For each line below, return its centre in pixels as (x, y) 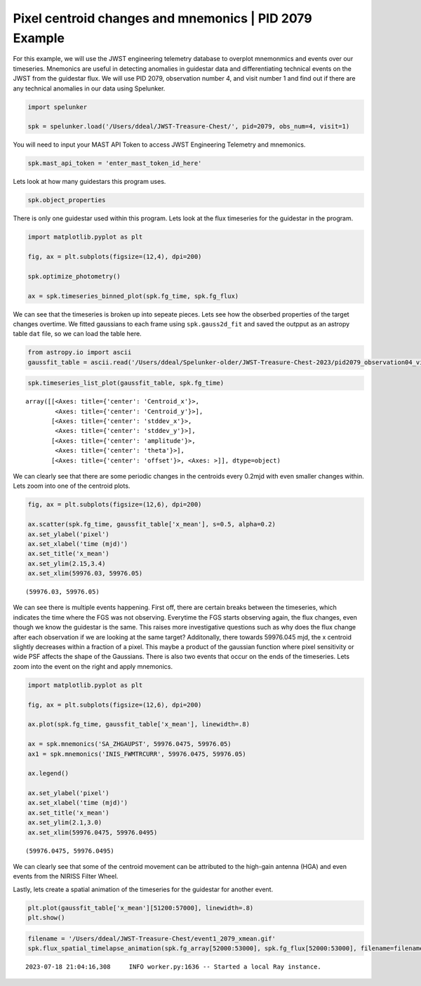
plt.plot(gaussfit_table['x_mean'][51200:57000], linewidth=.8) (141, 908)
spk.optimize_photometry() (74, 276)
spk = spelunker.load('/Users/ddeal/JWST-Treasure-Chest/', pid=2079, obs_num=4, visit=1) (189, 127)
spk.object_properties (67, 200)
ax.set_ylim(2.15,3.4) (67, 564)
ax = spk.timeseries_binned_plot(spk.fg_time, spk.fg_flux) (133, 296)
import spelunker (58, 107)
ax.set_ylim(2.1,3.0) (65, 822)
